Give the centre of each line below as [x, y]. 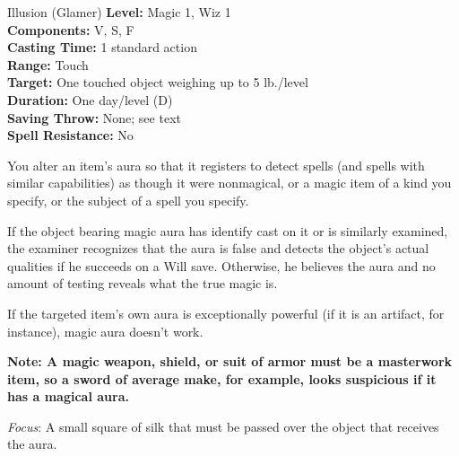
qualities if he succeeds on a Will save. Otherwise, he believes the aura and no [221, 265]
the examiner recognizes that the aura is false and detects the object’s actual [218, 248]
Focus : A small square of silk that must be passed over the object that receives [223, 426]
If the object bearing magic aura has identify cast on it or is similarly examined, [228, 230]
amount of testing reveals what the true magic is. [143, 283]
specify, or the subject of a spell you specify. [128, 200]
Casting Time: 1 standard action [102, 47]
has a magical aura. [68, 396]
